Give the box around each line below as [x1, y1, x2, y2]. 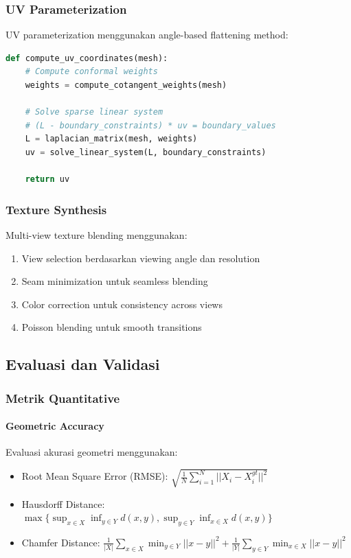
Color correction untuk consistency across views [21, 297, 223, 311]
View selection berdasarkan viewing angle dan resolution [21, 251, 260, 265]
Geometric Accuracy [5, 419, 104, 433]
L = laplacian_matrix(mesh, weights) [25, 134, 198, 144]
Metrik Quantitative [5, 389, 120, 406]
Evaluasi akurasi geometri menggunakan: [5, 445, 178, 459]
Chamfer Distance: [21, 535, 100, 549]
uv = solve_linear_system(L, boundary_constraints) [25, 147, 267, 157]
